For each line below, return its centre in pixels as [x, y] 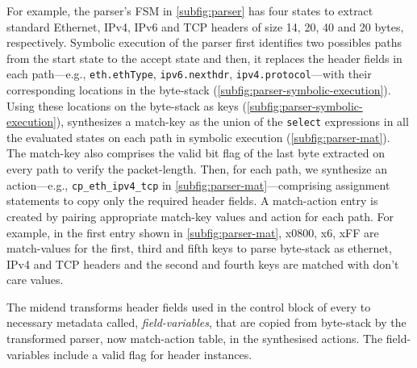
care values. [35, 280]
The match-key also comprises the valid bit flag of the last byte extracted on [196, 153]
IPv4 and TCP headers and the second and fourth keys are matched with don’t [203, 263]
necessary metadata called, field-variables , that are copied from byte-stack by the [206, 322]
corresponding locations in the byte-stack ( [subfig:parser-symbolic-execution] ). [199, 90]
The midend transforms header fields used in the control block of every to [189, 306]
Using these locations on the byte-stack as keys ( [127, 105]
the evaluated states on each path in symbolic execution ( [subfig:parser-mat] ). [198, 137]
